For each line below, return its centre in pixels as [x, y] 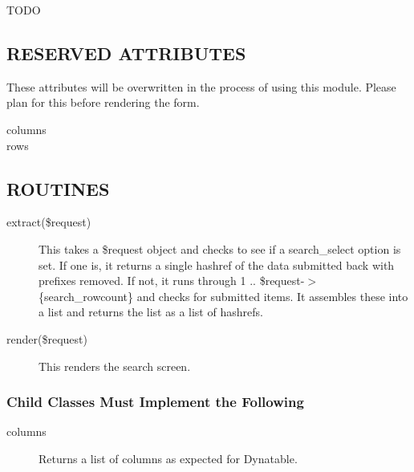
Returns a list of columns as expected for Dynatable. [168, 458]
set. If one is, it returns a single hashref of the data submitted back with [217, 264]
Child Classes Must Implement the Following [155, 402]
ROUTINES [58, 188]
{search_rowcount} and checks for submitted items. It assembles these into [223, 296]
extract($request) [49, 222]
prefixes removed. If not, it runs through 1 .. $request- [172, 281]
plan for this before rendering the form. [103, 102]
